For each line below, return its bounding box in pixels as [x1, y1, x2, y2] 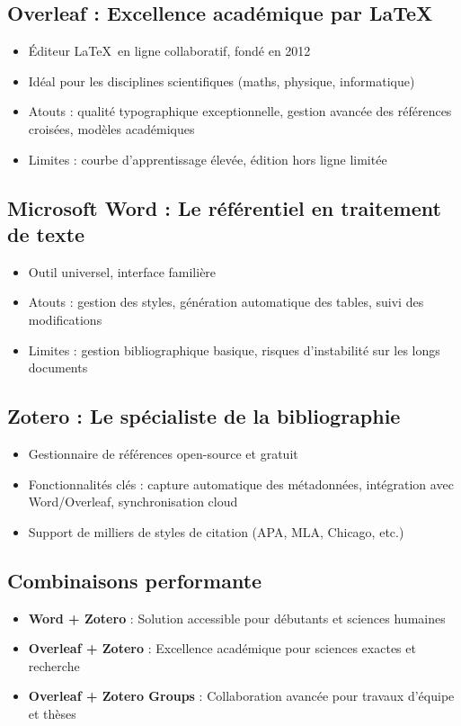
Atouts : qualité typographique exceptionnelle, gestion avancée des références [28, 102, 452, 121]
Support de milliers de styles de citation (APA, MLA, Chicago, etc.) [28, 522, 404, 541]
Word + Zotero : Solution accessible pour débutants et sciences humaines [28, 608, 446, 627]
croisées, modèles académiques [28, 119, 195, 138]
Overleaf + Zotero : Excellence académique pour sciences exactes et [28, 639, 416, 658]
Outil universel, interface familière [28, 262, 217, 281]
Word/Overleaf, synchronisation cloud [28, 492, 238, 511]
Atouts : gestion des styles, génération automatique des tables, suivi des [28, 292, 424, 311]
